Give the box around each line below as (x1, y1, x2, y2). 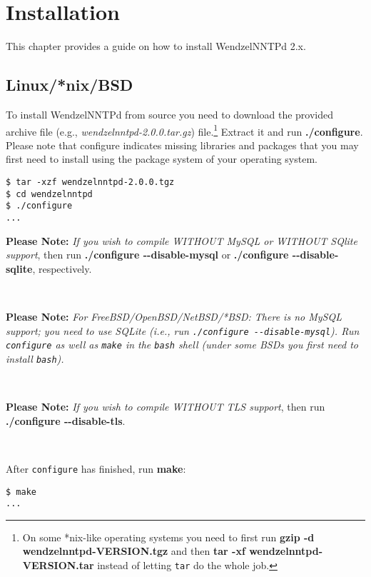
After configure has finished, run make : (6, 461, 186, 476)
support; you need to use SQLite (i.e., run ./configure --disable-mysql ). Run (6, 323, 360, 338)
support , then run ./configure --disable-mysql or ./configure (6, 247, 289, 262)
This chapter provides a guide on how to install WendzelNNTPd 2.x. (6, 39, 306, 54)
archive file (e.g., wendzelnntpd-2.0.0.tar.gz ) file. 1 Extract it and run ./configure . (6, 121, 363, 139)
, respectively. (32, 261, 92, 276)
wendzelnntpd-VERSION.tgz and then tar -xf (22, 543, 245, 558)
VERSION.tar (22, 558, 94, 573)
